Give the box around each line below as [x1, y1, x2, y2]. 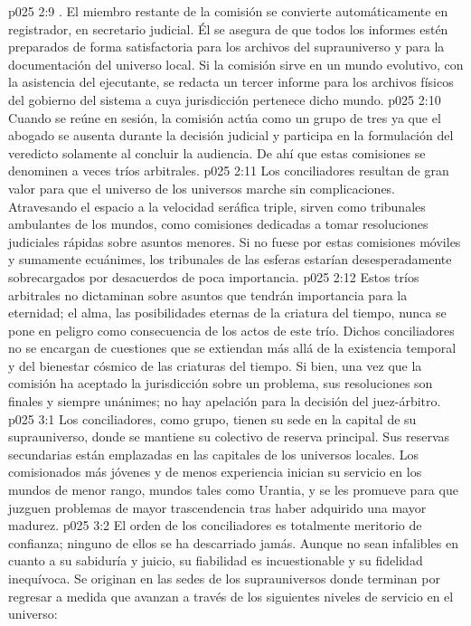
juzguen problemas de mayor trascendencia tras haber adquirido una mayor [8, 498, 427, 517]
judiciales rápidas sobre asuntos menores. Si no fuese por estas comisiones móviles [8, 232, 461, 251]
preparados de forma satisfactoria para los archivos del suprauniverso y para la [8, 37, 445, 56]
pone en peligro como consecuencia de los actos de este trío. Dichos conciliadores [8, 320, 455, 339]
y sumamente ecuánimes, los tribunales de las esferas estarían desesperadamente [8, 250, 452, 269]
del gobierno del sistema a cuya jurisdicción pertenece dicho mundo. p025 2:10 [8, 90, 441, 109]
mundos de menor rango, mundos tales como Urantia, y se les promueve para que [8, 480, 458, 499]
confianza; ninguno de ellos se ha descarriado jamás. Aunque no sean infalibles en [8, 533, 458, 552]
